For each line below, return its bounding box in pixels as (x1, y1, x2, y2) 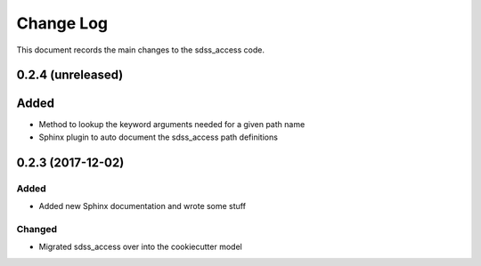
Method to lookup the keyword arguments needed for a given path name (38, 119, 306, 130)
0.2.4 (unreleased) (16, 68, 124, 83)
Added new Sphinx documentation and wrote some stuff (38, 201, 247, 212)
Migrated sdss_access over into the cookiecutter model (38, 241, 242, 253)
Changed (16, 222, 58, 235)
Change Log (16, 13, 109, 33)
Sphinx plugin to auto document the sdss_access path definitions (38, 132, 278, 142)
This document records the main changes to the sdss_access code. (16, 44, 265, 55)
